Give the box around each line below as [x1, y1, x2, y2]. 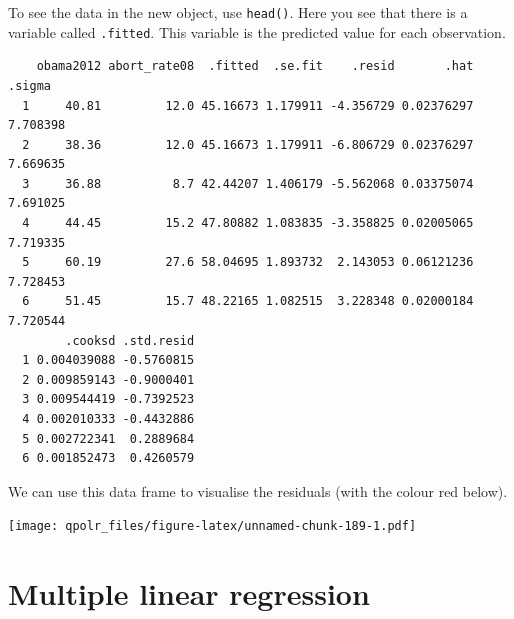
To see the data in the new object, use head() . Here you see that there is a [8, 2, 468, 22]
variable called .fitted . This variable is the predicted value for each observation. [8, 21, 506, 42]
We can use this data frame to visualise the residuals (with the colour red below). [8, 480, 508, 501]
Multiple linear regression [8, 573, 370, 614]
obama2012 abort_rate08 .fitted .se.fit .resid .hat [36, 59, 474, 74]
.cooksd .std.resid [65, 333, 195, 348]
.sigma [8, 78, 51, 93]
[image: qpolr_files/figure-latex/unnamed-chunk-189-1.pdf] [8, 519, 417, 534]
